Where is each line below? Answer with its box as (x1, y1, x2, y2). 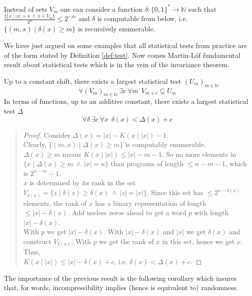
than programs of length (110, 158, 184, 169)
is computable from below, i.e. (97, 13, 188, 24)
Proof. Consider (23, 129, 71, 140)
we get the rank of (99, 236, 154, 246)
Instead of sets (4, 3, 48, 14)
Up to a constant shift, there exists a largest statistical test (4, 75, 181, 86)
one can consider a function (60, 3, 143, 14)
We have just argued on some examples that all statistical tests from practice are (4, 40, 248, 50)
